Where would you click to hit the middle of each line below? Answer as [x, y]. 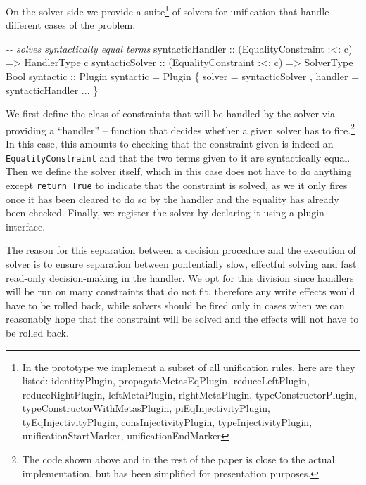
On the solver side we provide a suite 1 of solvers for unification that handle [168, 10]
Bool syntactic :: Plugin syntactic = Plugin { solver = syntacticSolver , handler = [183, 76]
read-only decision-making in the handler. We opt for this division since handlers [180, 277]
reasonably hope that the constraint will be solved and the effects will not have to [182, 319]
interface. [26, 226]
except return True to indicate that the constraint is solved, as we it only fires [177, 185]
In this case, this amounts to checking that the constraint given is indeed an [170, 144]
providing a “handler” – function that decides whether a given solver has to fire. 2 [180, 129]
